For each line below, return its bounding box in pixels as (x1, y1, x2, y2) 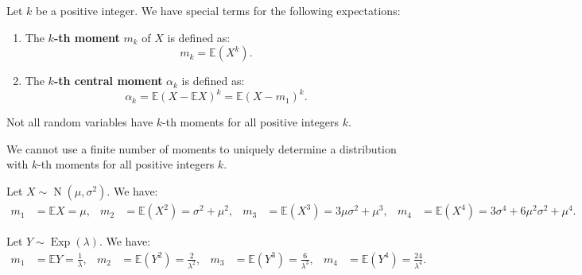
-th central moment (53, 72, 163, 89)
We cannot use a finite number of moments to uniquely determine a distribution (6, 140, 397, 157)
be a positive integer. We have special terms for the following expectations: (36, 2, 401, 18)
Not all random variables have (6, 114, 153, 130)
